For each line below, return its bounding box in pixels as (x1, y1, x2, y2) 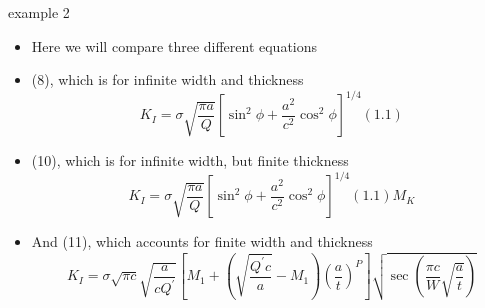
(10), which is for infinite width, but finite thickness (31, 150, 349, 171)
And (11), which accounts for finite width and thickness (31, 231, 373, 252)
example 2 (8, 2, 70, 22)
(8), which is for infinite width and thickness (31, 69, 304, 90)
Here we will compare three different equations (31, 35, 318, 56)
